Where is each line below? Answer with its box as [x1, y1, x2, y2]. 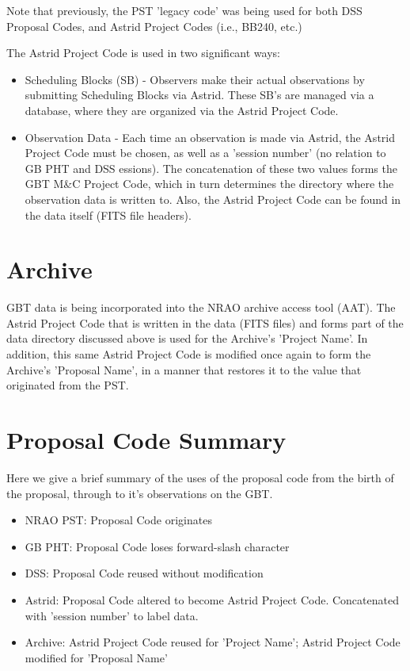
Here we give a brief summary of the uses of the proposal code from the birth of [6, 469, 394, 485]
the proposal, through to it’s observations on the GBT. [6, 485, 273, 501]
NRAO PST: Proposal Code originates [25, 512, 212, 528]
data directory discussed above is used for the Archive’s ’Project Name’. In [6, 330, 368, 347]
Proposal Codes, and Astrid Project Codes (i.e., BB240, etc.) [6, 17, 302, 34]
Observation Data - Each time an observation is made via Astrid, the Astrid [25, 128, 395, 145]
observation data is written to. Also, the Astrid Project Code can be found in [25, 190, 401, 207]
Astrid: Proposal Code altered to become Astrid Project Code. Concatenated [25, 591, 399, 608]
